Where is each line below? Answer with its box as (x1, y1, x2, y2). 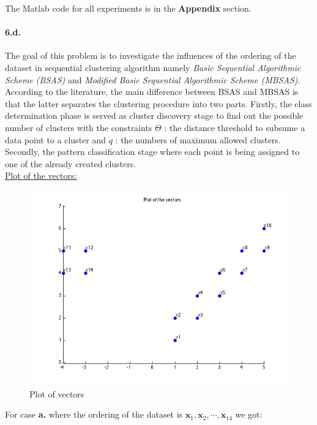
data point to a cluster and (5, 133, 106, 146)
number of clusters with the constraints (5, 121, 152, 134)
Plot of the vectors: (5, 169, 77, 182)
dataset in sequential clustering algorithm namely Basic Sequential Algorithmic (5, 61, 301, 73)
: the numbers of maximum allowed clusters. (115, 133, 281, 146)
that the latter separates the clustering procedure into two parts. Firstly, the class (5, 97, 312, 110)
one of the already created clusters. (5, 157, 136, 170)
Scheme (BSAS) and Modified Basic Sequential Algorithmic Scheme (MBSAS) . (5, 73, 300, 86)
